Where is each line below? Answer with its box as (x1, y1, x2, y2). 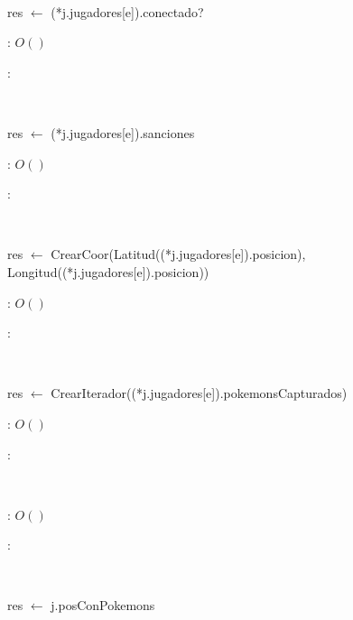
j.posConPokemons (51, 596, 155, 615)
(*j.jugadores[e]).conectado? (51, 2, 204, 21)
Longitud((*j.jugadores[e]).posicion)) (7, 262, 209, 281)
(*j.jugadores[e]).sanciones (51, 123, 195, 142)
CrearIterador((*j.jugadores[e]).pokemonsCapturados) (51, 384, 348, 403)
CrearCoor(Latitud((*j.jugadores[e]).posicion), (51, 245, 306, 264)
